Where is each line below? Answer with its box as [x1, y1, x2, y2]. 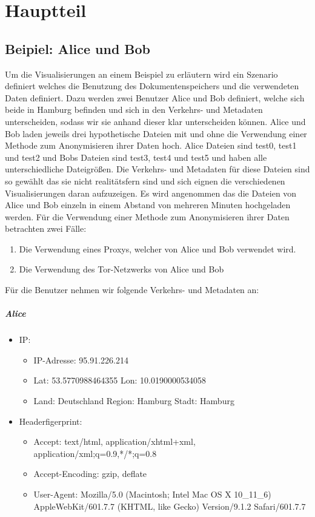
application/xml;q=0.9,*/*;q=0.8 [33, 447, 157, 459]
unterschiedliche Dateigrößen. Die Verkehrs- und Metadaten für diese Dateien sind [5, 163, 310, 175]
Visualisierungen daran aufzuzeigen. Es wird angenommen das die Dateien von [5, 186, 297, 199]
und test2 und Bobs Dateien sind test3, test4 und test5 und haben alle [5, 150, 267, 163]
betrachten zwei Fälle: [5, 222, 87, 235]
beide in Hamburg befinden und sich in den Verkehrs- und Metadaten [5, 103, 263, 116]
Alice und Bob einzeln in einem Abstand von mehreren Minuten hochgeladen [5, 198, 291, 211]
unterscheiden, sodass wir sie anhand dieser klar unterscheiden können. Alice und [5, 115, 306, 127]
